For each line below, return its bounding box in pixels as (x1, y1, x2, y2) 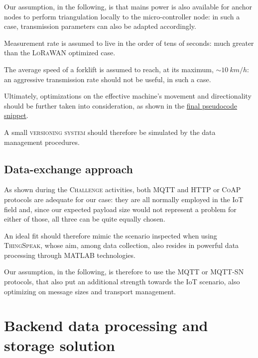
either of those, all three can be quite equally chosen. (4, 214, 165, 224)
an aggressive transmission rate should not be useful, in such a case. (4, 74, 211, 84)
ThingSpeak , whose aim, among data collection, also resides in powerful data (4, 240, 239, 250)
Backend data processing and (4, 315, 208, 336)
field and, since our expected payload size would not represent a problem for (4, 204, 237, 214)
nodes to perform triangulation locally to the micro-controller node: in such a (4, 11, 240, 21)
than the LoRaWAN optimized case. (4, 47, 116, 58)
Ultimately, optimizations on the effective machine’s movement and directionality (4, 91, 252, 101)
